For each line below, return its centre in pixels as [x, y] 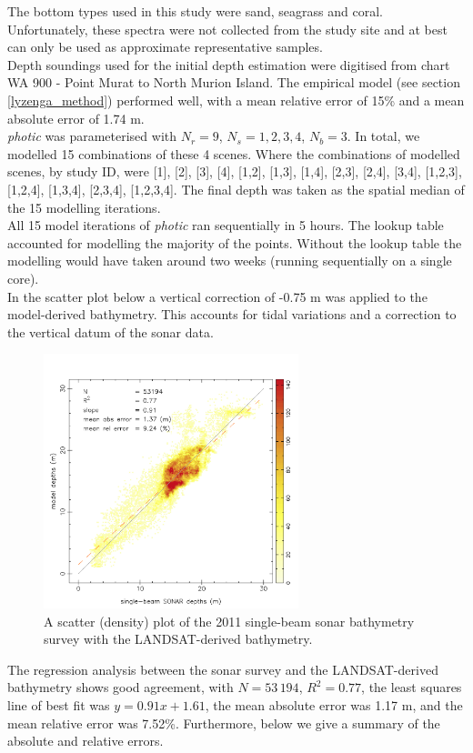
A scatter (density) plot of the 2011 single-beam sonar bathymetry [229, 621]
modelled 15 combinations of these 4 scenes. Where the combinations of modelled [234, 153]
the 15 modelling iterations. [84, 207]
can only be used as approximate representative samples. [165, 47]
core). [23, 278]
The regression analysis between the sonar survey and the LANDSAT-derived [223, 669]
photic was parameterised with [92, 136]
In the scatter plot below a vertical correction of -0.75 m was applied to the [217, 296]
